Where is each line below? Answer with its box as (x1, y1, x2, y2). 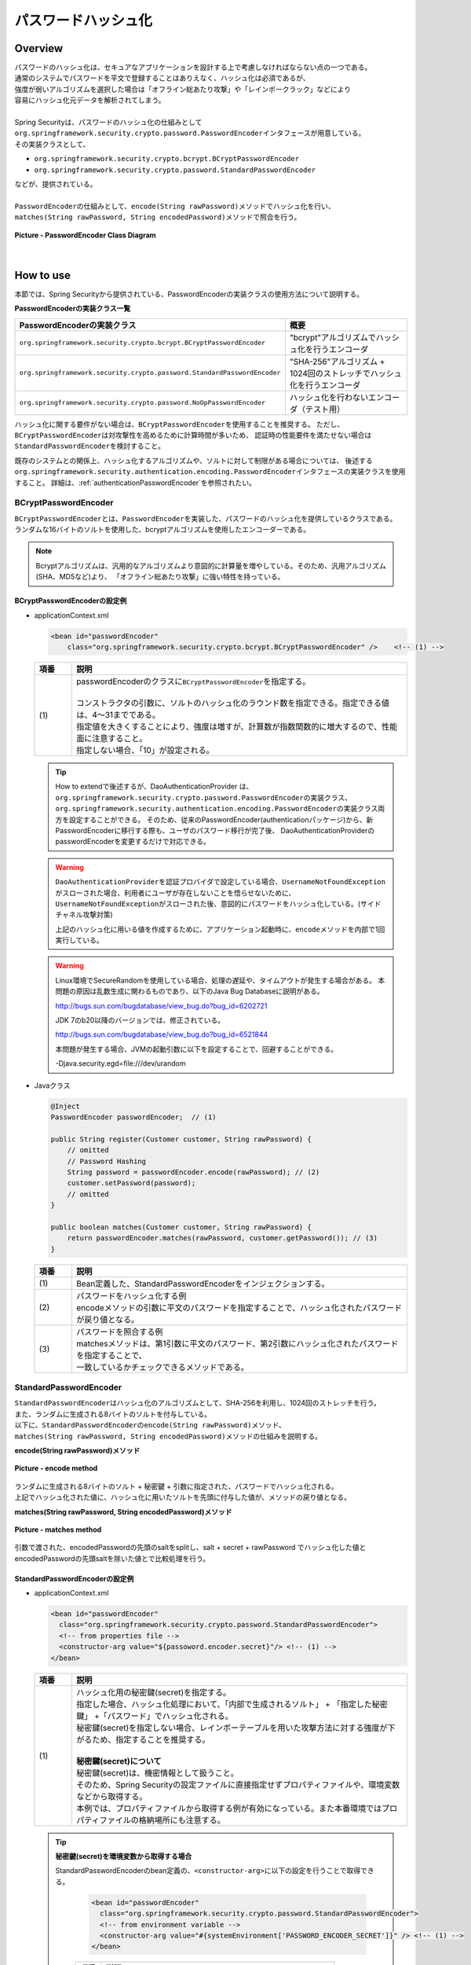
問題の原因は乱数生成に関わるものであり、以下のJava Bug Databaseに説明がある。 (55, 986, 325, 996)
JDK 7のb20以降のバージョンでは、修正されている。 (55, 1016, 225, 1025)
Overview (14, 42, 64, 55)
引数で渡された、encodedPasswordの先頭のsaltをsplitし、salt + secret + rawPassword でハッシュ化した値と (14, 1543, 367, 1552)
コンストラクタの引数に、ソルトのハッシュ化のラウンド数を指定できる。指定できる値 (75, 698, 390, 709)
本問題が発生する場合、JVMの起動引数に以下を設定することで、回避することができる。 (55, 1044, 338, 1053)
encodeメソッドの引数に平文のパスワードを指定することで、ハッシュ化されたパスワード (75, 1302, 403, 1313)
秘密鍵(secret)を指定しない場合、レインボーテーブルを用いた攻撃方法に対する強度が (75, 1722, 388, 1733)
